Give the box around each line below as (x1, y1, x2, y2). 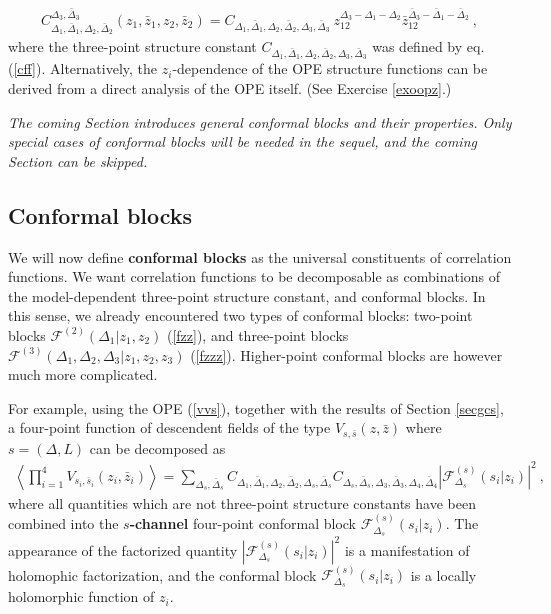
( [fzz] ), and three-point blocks (166, 324, 349, 345)
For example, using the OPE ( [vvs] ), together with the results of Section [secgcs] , (8, 397, 504, 418)
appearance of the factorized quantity (8, 539, 238, 560)
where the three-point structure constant (8, 36, 257, 57)
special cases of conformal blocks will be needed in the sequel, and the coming (8, 131, 477, 152)
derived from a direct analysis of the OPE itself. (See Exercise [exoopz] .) (8, 77, 452, 98)
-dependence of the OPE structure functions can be (172, 58, 488, 79)
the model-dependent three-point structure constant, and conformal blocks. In (8, 285, 486, 306)
